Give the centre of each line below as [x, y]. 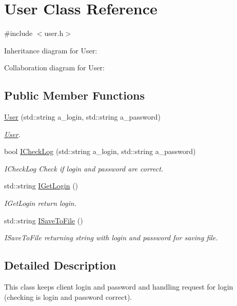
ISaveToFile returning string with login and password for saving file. [111, 237]
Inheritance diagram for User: [51, 50]
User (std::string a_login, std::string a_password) [82, 117]
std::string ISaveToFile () [44, 220]
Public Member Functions [74, 95]
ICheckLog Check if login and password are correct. [84, 168]
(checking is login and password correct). [68, 297]
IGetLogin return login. [40, 203]
